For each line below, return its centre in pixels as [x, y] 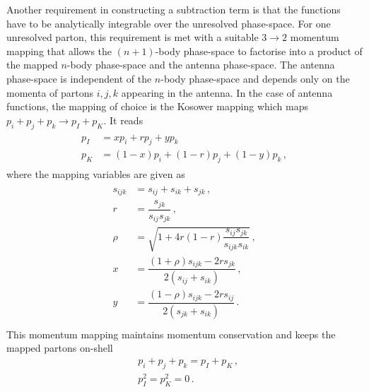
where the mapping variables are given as [96, 174]
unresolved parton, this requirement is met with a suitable [133, 37]
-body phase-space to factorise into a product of [259, 51]
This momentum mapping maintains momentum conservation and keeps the [171, 334]
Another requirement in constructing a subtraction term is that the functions [174, 9]
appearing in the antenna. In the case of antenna [227, 92]
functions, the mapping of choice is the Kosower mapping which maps [157, 106]
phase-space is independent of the [79, 78]
